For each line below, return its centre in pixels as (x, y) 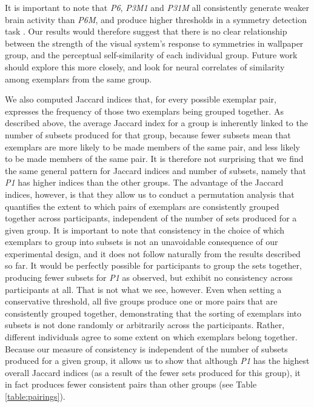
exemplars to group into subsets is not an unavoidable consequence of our (142, 242)
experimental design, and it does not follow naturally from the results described (153, 253)
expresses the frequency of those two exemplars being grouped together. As (144, 111)
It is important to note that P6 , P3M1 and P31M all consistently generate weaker (157, 7)
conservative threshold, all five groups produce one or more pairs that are (141, 301)
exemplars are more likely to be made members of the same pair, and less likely (153, 146)
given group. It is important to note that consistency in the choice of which (145, 230)
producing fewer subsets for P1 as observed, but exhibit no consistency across (149, 277)
